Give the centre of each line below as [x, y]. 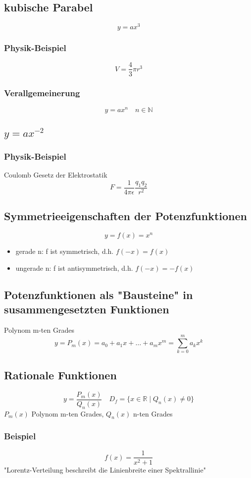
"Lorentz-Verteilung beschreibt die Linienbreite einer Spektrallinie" [105, 469]
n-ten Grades [153, 413]
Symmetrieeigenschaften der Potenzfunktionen [125, 216]
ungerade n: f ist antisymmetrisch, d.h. [74, 268]
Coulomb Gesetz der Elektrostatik [56, 175]
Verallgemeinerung [42, 93]
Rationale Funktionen [60, 375]
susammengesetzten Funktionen [87, 309]
